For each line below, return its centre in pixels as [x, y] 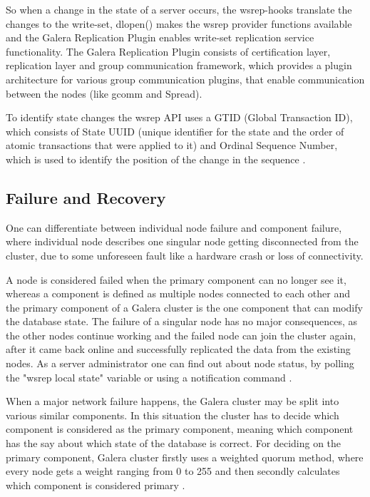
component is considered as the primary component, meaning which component [180, 429]
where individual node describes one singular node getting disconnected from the [182, 241]
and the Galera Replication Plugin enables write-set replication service [160, 37]
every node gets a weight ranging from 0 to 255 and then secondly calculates [173, 471]
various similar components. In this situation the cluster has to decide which [173, 415]
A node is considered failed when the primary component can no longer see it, [176, 279]
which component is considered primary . [96, 485]
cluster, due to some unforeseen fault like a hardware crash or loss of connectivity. [185, 255]
